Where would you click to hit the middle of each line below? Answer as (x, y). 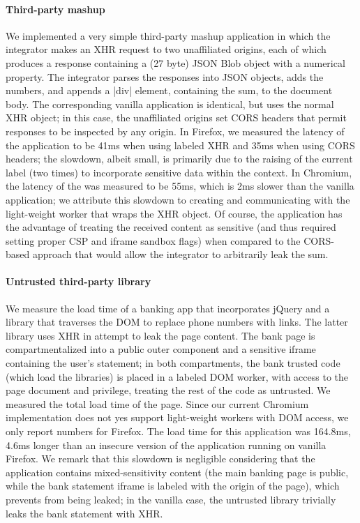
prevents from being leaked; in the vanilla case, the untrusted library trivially (171, 499)
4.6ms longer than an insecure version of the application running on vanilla (166, 445)
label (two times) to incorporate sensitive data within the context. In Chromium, (179, 172)
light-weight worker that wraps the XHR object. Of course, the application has (174, 213)
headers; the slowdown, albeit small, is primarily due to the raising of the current (179, 159)
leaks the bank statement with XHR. (84, 513)
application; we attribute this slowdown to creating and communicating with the (178, 199)
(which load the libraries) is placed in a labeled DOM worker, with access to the (177, 376)
